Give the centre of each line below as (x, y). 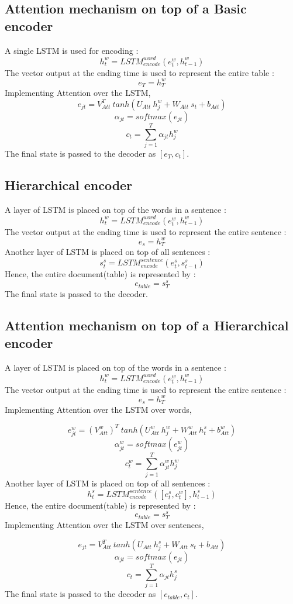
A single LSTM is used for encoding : (72, 50)
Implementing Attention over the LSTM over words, (98, 410)
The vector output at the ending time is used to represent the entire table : (139, 72)
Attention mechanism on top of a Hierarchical (147, 325)
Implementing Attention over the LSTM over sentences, (104, 525)
